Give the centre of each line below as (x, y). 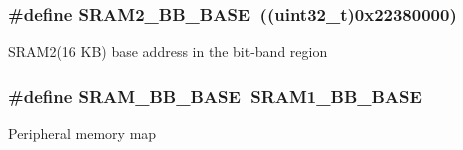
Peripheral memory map (82, 133)
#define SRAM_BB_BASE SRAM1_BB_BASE (215, 95)
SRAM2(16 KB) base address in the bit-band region (168, 51)
